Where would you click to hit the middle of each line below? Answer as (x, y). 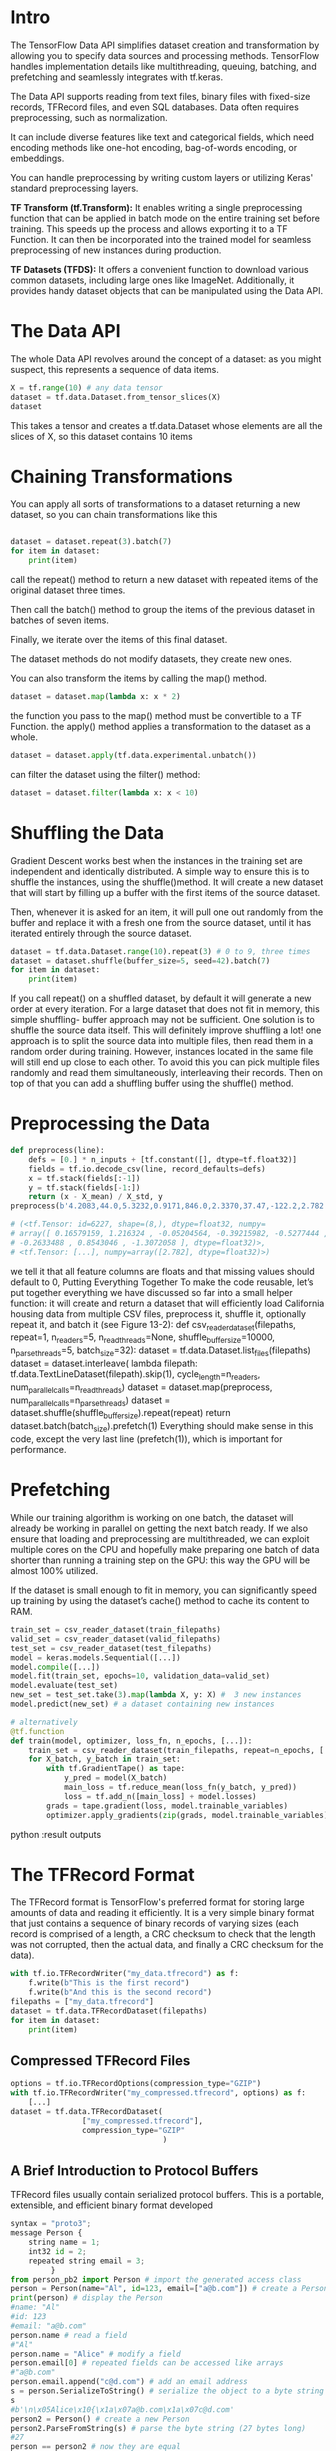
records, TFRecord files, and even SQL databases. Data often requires (155, 107)
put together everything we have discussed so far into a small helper (151, 1292)
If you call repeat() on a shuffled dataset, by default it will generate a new (161, 998)
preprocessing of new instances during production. (116, 250)
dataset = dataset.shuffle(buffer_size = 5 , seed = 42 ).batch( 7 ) (140, 961)
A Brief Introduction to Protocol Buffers (134, 2170)
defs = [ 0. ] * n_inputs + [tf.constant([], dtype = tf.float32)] (163, 1159)
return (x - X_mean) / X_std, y (95, 1197)
